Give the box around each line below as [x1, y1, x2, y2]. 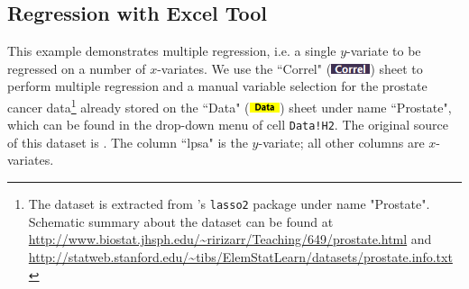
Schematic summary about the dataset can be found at [28, 212, 334, 230]
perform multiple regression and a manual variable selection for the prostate [7, 77, 428, 95]
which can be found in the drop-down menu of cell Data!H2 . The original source [7, 115, 448, 134]
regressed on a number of [7, 59, 146, 77]
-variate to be [346, 41, 421, 60]
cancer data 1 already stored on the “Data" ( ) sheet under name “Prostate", [7, 95, 452, 116]
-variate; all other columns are [258, 132, 425, 151]
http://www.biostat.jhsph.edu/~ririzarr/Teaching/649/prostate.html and [28, 230, 432, 248]
